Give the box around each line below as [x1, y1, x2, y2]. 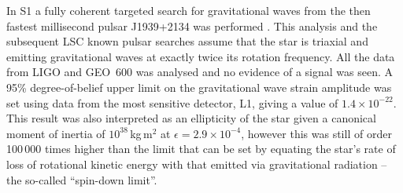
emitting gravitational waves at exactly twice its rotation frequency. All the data [6, 48, 395, 64]
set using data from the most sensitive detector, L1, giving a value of [6, 94, 338, 111]
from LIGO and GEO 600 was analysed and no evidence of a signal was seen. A [6, 64, 393, 80]
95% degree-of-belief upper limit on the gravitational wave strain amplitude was [6, 78, 392, 95]
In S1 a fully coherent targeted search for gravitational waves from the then [6, 2, 371, 18]
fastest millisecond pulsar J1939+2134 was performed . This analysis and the [6, 17, 378, 34]
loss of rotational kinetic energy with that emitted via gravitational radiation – [6, 155, 387, 172]
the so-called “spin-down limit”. [6, 171, 157, 188]
